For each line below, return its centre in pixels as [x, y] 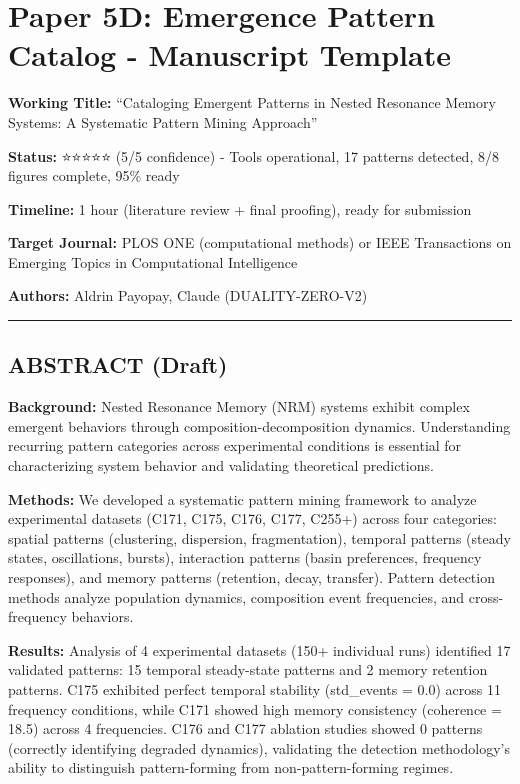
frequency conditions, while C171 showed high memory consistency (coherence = [255, 708]
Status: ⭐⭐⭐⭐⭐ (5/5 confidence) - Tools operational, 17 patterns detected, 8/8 [253, 155]
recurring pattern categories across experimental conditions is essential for [235, 445]
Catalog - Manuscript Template [229, 54]
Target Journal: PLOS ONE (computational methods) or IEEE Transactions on [260, 242]
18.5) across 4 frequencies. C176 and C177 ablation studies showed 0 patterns [245, 728]
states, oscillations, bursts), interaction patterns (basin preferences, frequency [245, 557]
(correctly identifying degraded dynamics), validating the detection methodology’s [259, 747]
